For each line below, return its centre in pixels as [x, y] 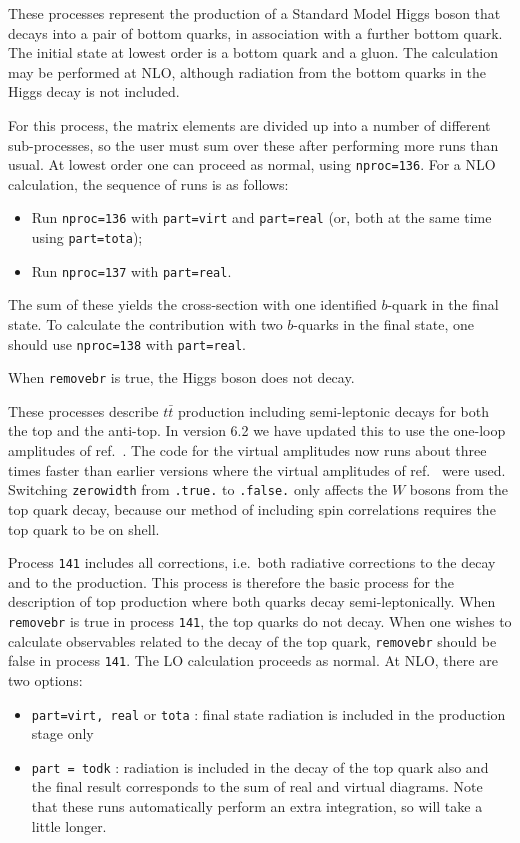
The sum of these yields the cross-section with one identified [192, 304]
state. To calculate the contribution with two [145, 323]
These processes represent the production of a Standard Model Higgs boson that [254, 13]
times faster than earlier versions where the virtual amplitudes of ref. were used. [257, 469]
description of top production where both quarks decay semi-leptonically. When [252, 601]
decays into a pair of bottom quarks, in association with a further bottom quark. [255, 32]
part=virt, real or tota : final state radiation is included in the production [268, 713]
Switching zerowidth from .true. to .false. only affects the [198, 489]
